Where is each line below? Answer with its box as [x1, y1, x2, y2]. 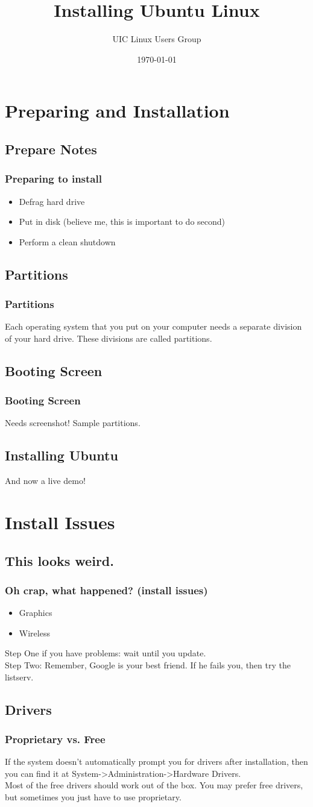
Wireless [19, 626, 50, 639]
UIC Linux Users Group [112, 33, 201, 45]
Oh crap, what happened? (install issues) [5, 582, 208, 597]
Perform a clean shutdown [19, 235, 116, 248]
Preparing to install [5, 171, 102, 186]
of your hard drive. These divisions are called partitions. [5, 331, 212, 344]
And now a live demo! [5, 474, 86, 487]
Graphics [19, 606, 52, 619]
